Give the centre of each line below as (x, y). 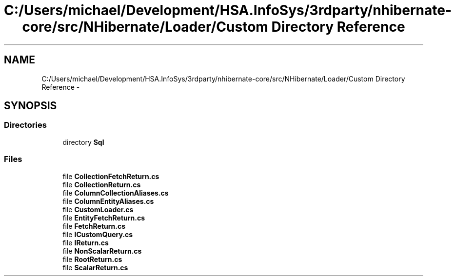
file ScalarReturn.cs (95, 267)
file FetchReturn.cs (94, 226)
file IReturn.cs (86, 242)
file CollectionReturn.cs (102, 184)
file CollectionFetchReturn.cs (111, 176)
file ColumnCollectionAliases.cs (116, 193)
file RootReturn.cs (92, 259)
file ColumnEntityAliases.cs (108, 201)
